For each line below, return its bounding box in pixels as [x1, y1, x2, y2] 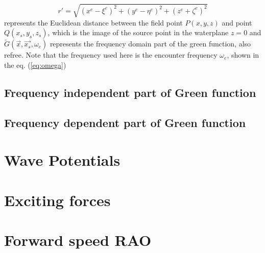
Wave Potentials [4, 149, 121, 170]
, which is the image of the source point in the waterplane [47, 27, 229, 38]
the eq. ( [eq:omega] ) [4, 59, 66, 70]
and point [222, 17, 252, 28]
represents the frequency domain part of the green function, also [50, 38, 251, 49]
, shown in [227, 49, 259, 60]
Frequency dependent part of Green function [4, 114, 246, 130]
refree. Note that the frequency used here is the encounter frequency [4, 49, 218, 60]
